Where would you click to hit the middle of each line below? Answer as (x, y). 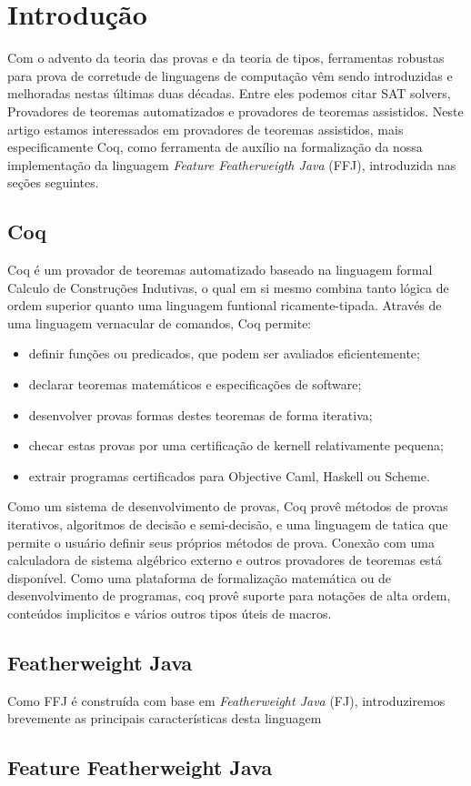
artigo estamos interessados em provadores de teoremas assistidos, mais (205, 129)
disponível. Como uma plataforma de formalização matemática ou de (200, 577)
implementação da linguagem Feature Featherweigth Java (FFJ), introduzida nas (232, 164)
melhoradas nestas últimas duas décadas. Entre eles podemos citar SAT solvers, (229, 93)
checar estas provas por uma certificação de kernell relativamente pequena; (236, 445)
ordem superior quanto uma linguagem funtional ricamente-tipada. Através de (225, 305)
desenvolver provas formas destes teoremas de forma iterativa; (200, 414)
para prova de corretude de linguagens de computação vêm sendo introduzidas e (230, 75)
